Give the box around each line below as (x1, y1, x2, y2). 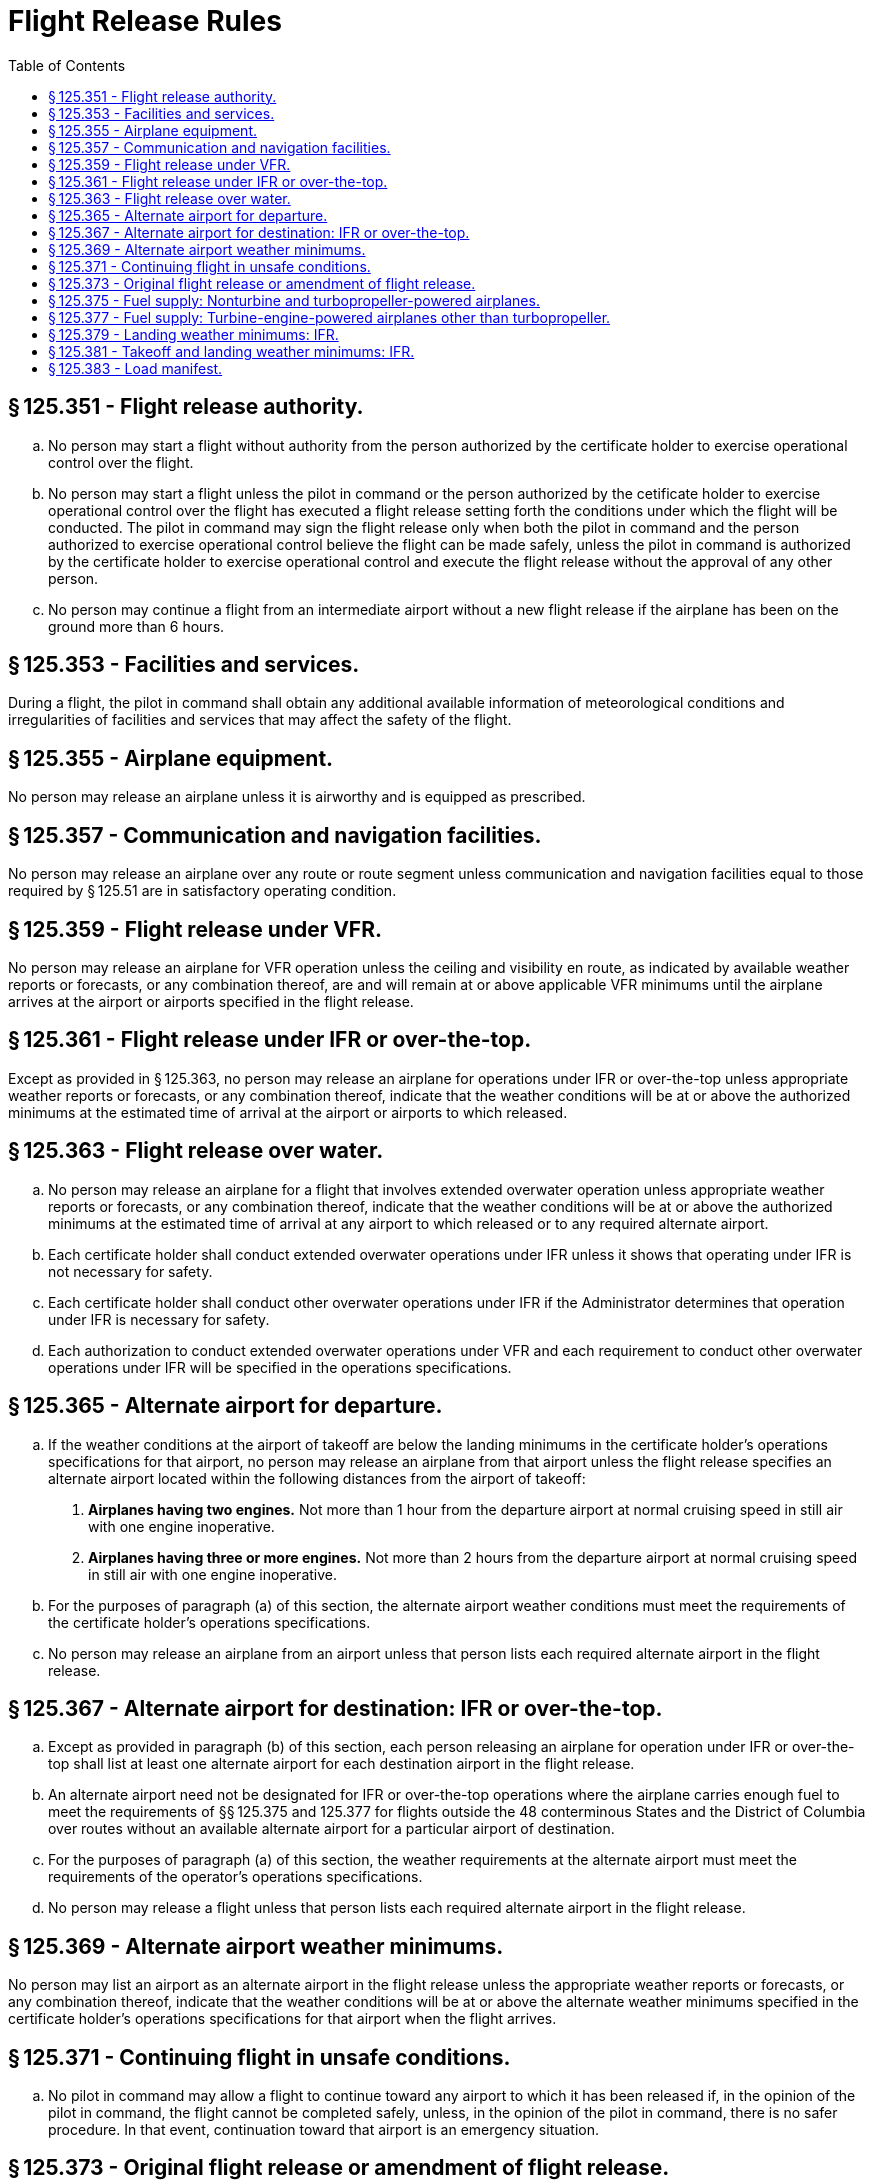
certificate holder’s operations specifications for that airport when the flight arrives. (8, 2010, 557, 2028)
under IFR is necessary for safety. (48, 1310, 270, 1328)
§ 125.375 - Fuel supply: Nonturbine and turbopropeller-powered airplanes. (48, 291, 540, 309)
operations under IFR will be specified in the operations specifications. (48, 1358, 512, 1376)
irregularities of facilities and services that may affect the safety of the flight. (8, 711, 512, 729)
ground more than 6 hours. (48, 617, 225, 635)
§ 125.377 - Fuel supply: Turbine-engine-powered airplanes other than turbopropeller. (48, 308, 611, 326)
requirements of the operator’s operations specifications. (48, 1868, 423, 1886)
